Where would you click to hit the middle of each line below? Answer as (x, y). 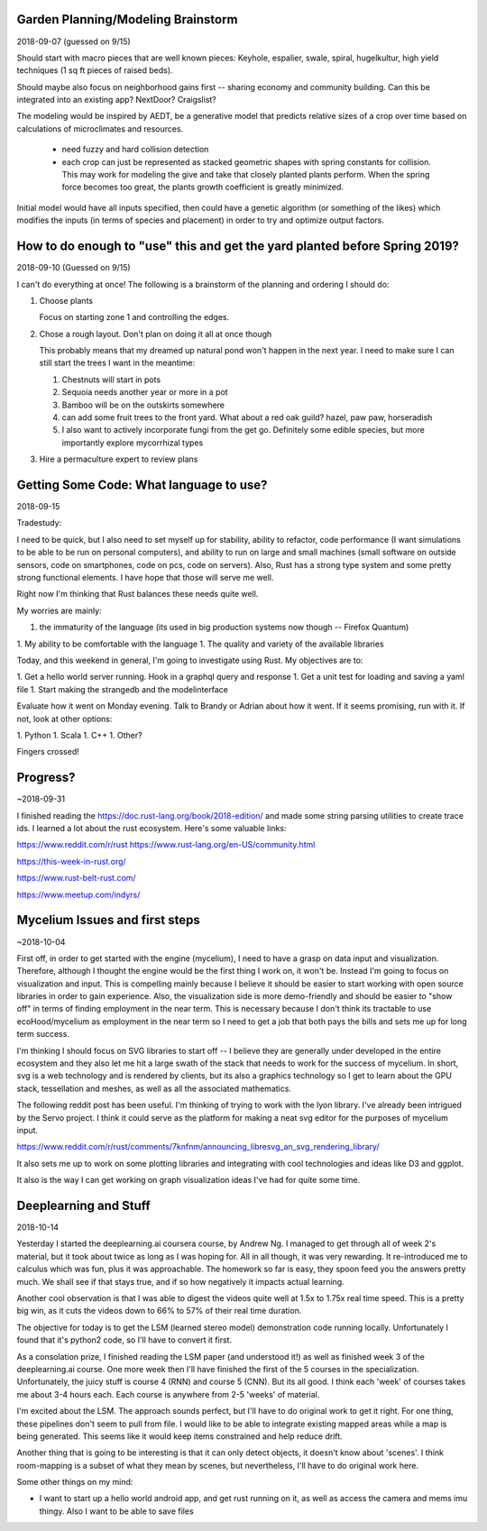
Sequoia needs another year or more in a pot (145, 392)
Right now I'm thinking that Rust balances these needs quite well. (138, 594)
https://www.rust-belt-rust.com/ (76, 878)
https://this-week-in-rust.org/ (71, 861)
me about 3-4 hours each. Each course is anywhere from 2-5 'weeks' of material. (168, 1394)
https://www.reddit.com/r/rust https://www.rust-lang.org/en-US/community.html (166, 845)
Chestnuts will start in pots (111, 380)
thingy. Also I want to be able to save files (116, 1511)
